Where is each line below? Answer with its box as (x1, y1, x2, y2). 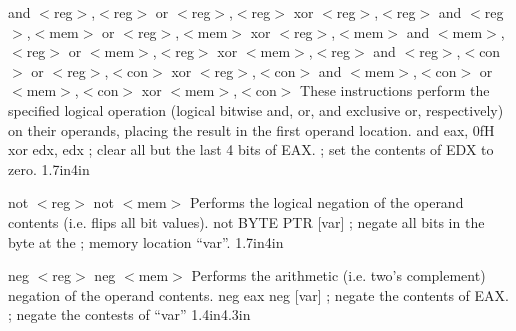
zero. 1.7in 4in (8, 158, 90, 179)
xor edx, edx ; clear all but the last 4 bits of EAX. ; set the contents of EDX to (8, 139, 494, 160)
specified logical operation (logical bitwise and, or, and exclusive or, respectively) (8, 99, 504, 120)
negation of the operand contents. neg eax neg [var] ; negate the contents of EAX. (8, 284, 509, 305)
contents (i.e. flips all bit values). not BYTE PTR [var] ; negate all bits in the (8, 211, 485, 232)
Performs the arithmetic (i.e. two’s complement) (191, 265, 486, 286)
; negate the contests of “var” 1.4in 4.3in (8, 304, 251, 325)
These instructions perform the (300, 80, 490, 101)
